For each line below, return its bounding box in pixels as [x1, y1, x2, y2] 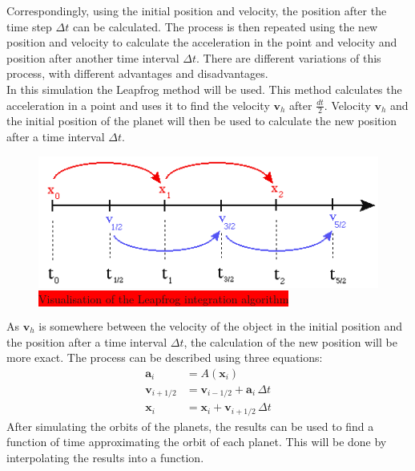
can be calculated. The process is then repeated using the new [72, 18, 378, 35]
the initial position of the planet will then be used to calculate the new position [6, 112, 397, 129]
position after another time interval [6, 49, 179, 66]
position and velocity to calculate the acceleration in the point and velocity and [6, 34, 397, 51]
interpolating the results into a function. [6, 449, 204, 465]
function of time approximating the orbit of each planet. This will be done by [6, 433, 387, 450]
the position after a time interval [6, 333, 167, 350]
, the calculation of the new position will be [183, 333, 397, 350]
